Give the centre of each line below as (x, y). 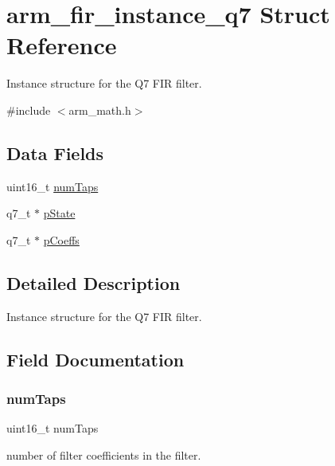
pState (59, 213)
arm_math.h (100, 110)
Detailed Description (93, 282)
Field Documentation (95, 359)
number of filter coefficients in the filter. (104, 454)
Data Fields (55, 153)
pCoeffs (61, 239)
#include (29, 110)
